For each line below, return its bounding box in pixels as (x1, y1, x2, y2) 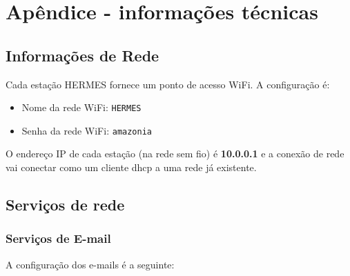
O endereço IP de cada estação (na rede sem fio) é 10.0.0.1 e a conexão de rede (6, 146, 344, 161)
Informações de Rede (6, 44, 159, 66)
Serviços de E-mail (6, 230, 111, 247)
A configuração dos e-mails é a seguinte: (6, 257, 175, 271)
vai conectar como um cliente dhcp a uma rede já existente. (6, 160, 257, 175)
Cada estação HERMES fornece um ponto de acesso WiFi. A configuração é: (6, 77, 330, 91)
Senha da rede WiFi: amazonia (21, 123, 152, 137)
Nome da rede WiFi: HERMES (21, 100, 142, 115)
